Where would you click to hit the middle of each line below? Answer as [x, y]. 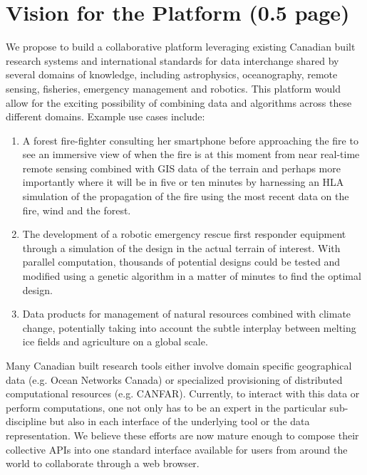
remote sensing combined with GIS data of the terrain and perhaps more [181, 168]
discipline [26, 421]
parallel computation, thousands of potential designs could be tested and [181, 262]
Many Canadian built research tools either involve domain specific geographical [179, 365]
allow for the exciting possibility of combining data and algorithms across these [179, 102]
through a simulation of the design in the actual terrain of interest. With [181, 247]
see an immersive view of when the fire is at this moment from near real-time [191, 154]
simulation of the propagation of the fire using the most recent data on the [186, 196]
